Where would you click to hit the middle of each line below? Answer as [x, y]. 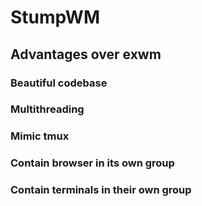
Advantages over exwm [86, 54]
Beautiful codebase [59, 83]
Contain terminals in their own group [101, 190]
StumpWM [55, 17]
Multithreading [47, 109]
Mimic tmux [40, 136]
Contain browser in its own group [92, 163]
